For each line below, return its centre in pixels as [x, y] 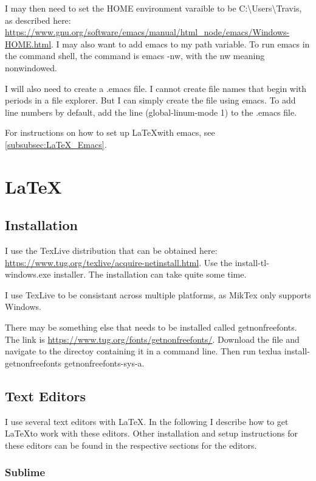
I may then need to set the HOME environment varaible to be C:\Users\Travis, [153, 8]
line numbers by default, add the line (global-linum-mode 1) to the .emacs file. [151, 112]
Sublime [25, 472]
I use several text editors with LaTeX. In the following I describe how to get [147, 421]
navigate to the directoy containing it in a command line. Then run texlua [143, 351]
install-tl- [252, 262]
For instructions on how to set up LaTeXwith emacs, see [110, 132]
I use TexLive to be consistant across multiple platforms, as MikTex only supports [158, 294]
